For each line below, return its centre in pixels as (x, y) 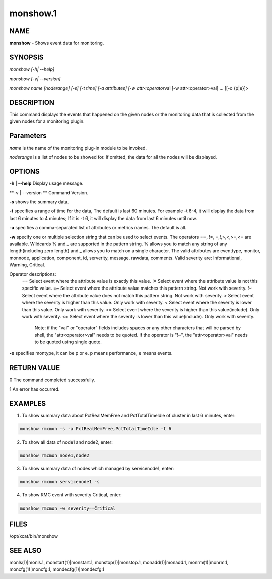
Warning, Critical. (27, 265)
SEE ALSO (25, 551)
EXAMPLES (28, 404)
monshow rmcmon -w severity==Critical (68, 508)
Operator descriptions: (33, 274)
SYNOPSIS (26, 57)
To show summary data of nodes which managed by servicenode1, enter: (98, 468)
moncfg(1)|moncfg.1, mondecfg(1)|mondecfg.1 (57, 569)
